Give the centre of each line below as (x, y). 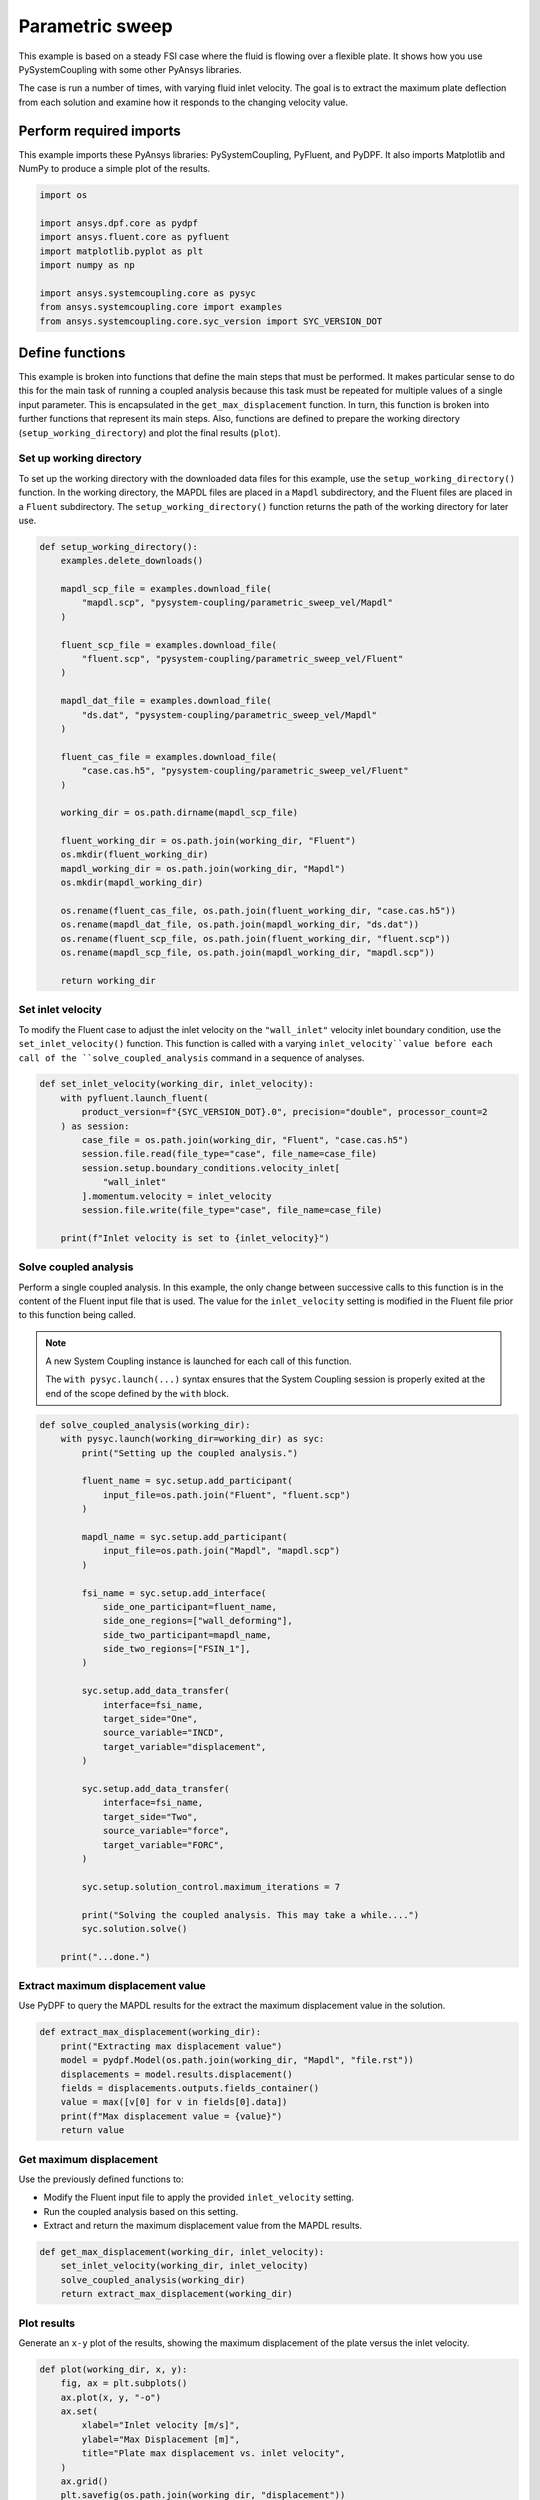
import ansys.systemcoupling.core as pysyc (148, 293)
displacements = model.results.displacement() (177, 2074)
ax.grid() (84, 2481)
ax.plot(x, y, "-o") (111, 2397)
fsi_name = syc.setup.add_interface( (174, 1593)
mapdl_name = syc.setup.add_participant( (184, 1536)
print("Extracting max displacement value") (171, 2046)
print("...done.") (105, 1956)
